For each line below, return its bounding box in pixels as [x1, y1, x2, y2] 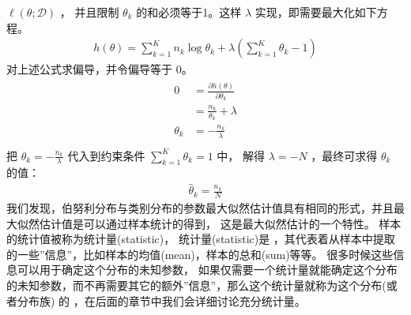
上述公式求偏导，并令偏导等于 [17, 61, 172, 77]
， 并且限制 [59, 4, 119, 20]
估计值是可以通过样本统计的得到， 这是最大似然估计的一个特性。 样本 [39, 215, 402, 231]
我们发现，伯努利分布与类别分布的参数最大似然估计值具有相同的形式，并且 [6, 200, 394, 216]
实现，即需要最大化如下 [255, 4, 377, 20]
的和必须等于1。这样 [136, 4, 242, 20]
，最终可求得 [311, 147, 378, 163]
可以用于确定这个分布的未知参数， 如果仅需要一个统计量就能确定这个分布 [17, 261, 398, 278]
